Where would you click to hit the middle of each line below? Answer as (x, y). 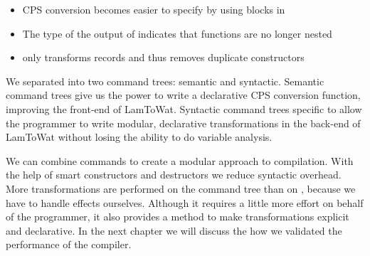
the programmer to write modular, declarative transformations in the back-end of (183, 123)
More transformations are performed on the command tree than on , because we (181, 188)
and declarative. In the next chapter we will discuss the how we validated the (174, 230)
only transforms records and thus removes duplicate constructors (163, 57)
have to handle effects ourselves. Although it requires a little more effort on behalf (185, 202)
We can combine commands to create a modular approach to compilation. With (180, 160)
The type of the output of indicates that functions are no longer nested (177, 33)
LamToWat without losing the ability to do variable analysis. (139, 137)
